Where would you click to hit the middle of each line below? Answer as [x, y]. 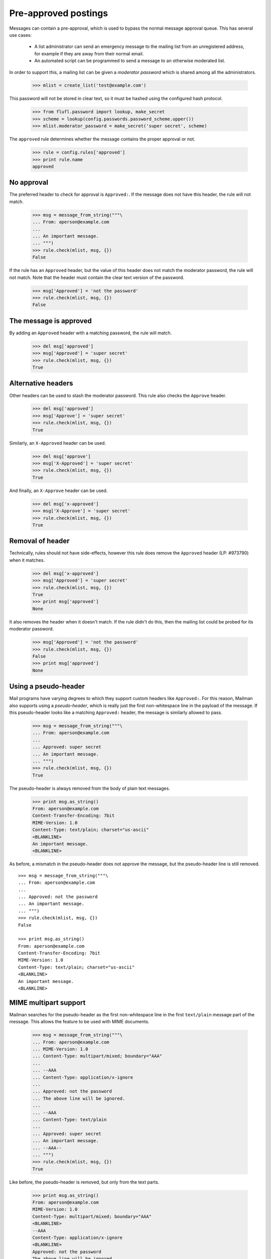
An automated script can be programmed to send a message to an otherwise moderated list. [130, 61]
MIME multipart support [47, 1002]
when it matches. [27, 560]
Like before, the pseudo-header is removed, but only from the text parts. [84, 1182]
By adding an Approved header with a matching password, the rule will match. [91, 333]
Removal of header [39, 541]
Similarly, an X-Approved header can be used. [58, 443]
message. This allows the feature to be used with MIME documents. [79, 1022]
